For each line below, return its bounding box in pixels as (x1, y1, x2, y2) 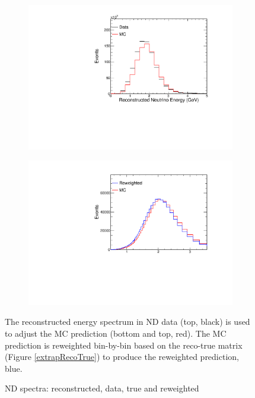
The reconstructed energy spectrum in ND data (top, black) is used (5, 315, 250, 328)
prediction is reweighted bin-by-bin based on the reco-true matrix (5, 339, 243, 351)
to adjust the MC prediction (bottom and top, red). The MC (5, 327, 227, 339)
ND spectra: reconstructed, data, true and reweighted (5, 382, 199, 394)
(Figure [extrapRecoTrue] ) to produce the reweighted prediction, (5, 350, 239, 363)
